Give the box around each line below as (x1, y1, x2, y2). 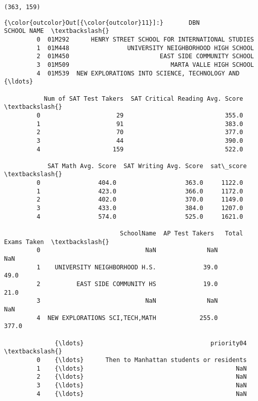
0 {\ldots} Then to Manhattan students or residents (36, 356, 247, 364)
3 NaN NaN (36, 297, 218, 305)
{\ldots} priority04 (55, 339, 247, 347)
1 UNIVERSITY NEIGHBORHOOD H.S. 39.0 (36, 263, 218, 271)
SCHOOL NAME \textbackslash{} (4, 27, 109, 35)
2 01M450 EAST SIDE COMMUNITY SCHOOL (36, 53, 254, 60)
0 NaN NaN (36, 247, 218, 254)
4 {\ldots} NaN (36, 390, 247, 397)
